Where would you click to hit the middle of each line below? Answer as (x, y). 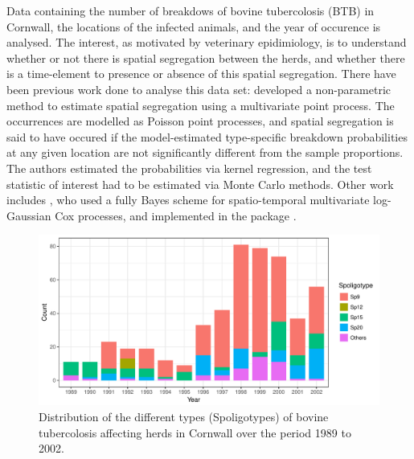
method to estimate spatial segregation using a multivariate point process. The (201, 105)
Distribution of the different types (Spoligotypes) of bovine (184, 416)
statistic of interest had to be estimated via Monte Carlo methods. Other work (200, 184)
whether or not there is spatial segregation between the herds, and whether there (206, 57)
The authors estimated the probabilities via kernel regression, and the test (189, 168)
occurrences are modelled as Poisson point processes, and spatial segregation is (200, 121)
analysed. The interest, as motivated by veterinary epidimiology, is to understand (207, 42)
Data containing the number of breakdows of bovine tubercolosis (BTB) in (191, 10)
